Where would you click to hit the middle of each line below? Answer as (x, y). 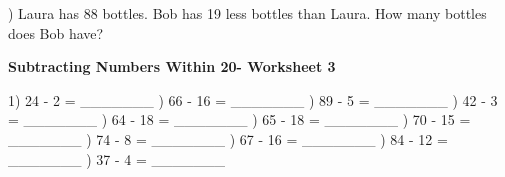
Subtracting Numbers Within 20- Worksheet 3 (172, 66)
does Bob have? (56, 32)
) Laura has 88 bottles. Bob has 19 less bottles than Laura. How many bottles (247, 13)
